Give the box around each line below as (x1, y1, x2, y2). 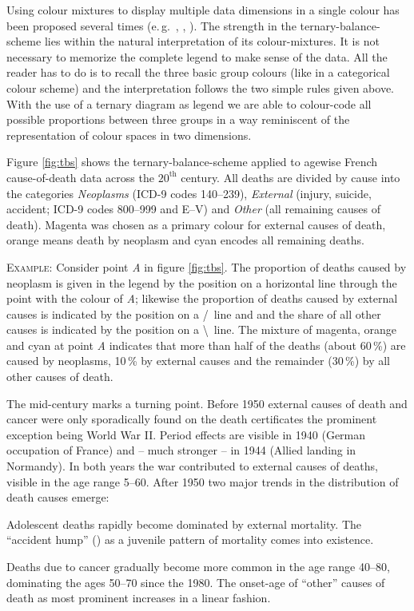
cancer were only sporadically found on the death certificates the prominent (6, 411, 377, 427)
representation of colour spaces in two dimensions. (6, 126, 252, 143)
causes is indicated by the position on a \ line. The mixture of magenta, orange (6, 321, 397, 338)
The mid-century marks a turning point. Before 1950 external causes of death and (6, 395, 408, 411)
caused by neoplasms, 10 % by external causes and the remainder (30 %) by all (6, 352, 390, 369)
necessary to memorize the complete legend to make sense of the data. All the (6, 48, 388, 65)
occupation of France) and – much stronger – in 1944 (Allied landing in (6, 442, 356, 458)
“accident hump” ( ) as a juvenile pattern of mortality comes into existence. (6, 531, 374, 548)
